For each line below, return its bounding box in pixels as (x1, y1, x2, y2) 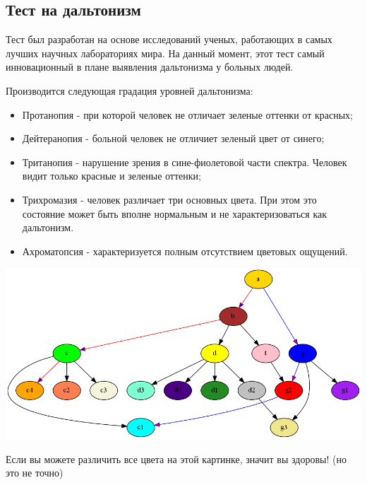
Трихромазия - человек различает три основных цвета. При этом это (22, 192, 317, 206)
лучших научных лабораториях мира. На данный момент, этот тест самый (6, 45, 325, 60)
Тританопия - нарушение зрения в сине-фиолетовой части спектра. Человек (22, 154, 347, 169)
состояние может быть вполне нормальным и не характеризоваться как (22, 206, 327, 221)
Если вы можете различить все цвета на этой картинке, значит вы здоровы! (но (6, 451, 347, 466)
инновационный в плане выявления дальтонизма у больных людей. (6, 59, 294, 74)
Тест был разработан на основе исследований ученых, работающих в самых (6, 32, 332, 47)
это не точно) (6, 465, 64, 480)
